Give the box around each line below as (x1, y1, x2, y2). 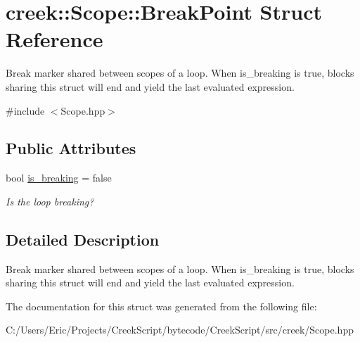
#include (6, 103, 45, 118)
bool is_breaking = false (6, 170, 112, 185)
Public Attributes (6, 137, 136, 159)
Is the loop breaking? (6, 194, 94, 208)
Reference (6, 25, 103, 53)
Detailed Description (6, 228, 160, 250)
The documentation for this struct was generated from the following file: (6, 298, 317, 313)
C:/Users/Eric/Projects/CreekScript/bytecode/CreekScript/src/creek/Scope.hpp (6, 322, 354, 337)
